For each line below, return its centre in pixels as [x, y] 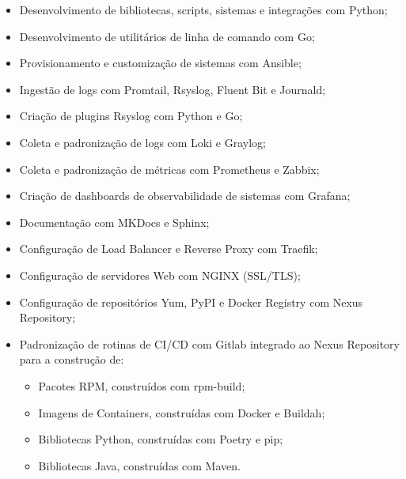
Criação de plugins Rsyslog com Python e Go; [131, 116]
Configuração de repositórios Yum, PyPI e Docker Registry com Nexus [191, 302]
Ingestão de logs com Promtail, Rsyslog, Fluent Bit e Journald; [173, 89]
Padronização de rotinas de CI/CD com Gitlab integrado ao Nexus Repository [209, 343]
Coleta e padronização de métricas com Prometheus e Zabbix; [169, 169]
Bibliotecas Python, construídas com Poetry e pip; [161, 439]
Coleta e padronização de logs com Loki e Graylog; [142, 142]
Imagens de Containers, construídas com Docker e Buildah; [182, 412]
